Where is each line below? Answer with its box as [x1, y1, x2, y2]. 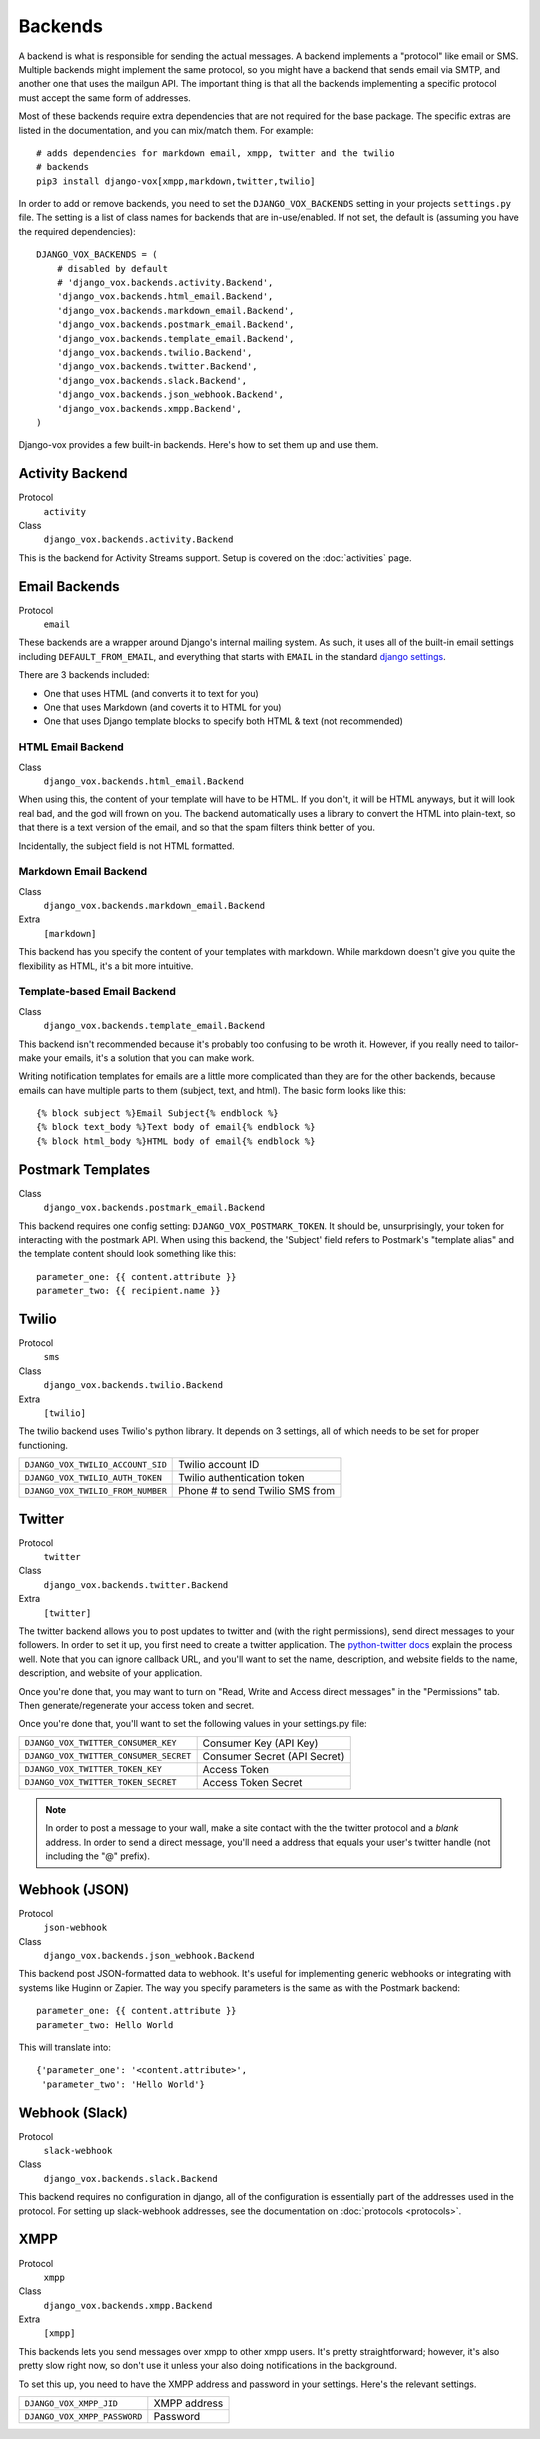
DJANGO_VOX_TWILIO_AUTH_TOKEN [24, 1472, 162, 1483]
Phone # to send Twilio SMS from [178, 1484, 335, 1498]
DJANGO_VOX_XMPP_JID [24, 2398, 119, 2409]
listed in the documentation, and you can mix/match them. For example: [18, 124, 314, 136]
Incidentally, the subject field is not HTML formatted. [18, 840, 235, 852]
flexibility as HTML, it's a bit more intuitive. [18, 960, 194, 972]
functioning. [18, 1439, 69, 1451]
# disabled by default [56, 263, 169, 274]
